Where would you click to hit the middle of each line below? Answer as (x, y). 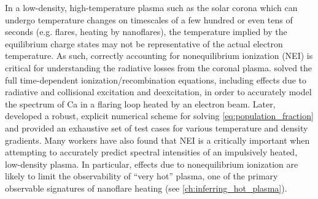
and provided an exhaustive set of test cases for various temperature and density (157, 127)
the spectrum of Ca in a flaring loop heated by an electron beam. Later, (140, 103)
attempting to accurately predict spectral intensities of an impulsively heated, (151, 152)
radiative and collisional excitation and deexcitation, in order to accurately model (158, 92)
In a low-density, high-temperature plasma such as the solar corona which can (151, 7)
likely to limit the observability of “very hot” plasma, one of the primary (142, 176)
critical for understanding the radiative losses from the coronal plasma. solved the (159, 67)
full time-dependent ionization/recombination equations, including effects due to (156, 80)
